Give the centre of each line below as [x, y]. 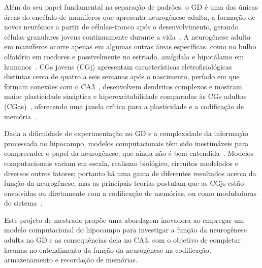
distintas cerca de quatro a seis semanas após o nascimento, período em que [122, 76]
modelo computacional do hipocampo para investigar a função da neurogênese [125, 230]
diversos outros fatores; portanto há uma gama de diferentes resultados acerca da [130, 173]
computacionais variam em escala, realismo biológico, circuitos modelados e [121, 163]
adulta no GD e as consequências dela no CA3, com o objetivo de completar [123, 240]
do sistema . [23, 203]
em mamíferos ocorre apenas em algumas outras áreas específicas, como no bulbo [130, 46]
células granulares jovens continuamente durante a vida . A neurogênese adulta [127, 36]
